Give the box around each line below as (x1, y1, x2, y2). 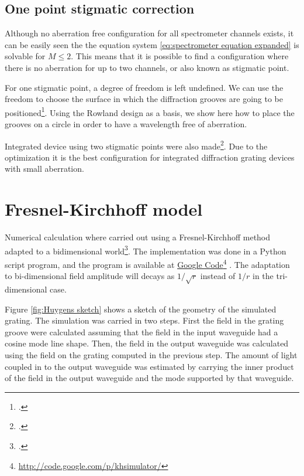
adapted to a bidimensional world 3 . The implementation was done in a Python (5, 243, 286, 257)
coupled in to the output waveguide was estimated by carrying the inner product (5, 360, 294, 372)
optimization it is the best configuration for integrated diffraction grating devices (5, 151, 295, 163)
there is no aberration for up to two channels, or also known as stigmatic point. (5, 61, 289, 73)
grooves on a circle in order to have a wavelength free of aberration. (5, 118, 247, 130)
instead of (200, 270, 236, 282)
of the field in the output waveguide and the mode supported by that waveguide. (5, 372, 294, 384)
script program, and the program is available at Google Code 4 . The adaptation (5, 257, 290, 270)
